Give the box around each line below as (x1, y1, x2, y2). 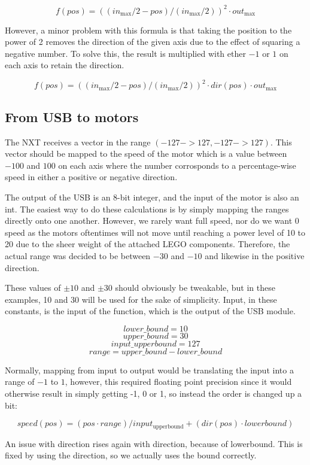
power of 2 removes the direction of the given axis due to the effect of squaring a (5, 35, 300, 48)
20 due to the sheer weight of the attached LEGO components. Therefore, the (5, 238, 290, 250)
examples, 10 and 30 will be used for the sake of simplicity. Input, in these (5, 293, 277, 305)
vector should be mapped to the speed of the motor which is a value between (5, 147, 287, 160)
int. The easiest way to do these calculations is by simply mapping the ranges (5, 202, 289, 215)
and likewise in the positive (205, 249, 305, 262)
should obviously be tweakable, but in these (115, 281, 275, 294)
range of (5, 375, 35, 388)
